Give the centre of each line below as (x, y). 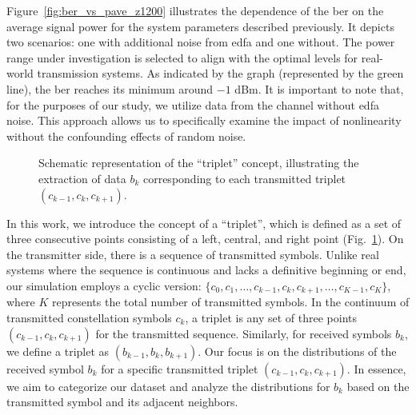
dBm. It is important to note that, (319, 88)
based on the (378, 386)
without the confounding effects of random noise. (126, 136)
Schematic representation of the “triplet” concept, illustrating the (199, 163)
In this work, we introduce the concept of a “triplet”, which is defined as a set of (204, 223)
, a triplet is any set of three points (271, 317)
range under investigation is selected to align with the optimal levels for (182, 57)
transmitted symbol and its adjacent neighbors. (122, 402)
